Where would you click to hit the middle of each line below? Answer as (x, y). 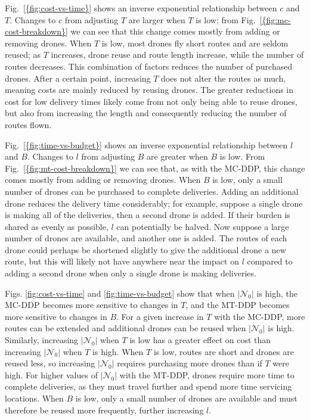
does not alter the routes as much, (224, 78)
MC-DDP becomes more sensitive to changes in (92, 305)
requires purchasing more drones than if (190, 363)
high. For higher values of (51, 374)
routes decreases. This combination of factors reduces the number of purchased (149, 66)
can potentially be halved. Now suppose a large (203, 226)
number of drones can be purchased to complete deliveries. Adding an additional (152, 191)
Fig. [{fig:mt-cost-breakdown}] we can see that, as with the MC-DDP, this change (155, 168)
